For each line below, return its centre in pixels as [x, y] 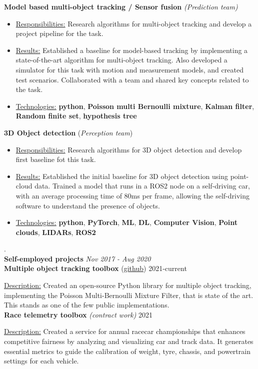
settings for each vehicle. [41, 361]
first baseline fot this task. [56, 159]
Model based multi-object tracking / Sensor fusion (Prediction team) [121, 6]
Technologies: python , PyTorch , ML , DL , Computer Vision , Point [127, 222]
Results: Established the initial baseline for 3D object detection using [122, 176]
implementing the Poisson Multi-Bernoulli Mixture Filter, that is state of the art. [129, 295]
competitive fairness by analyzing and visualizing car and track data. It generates [129, 341]
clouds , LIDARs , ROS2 [56, 232]
